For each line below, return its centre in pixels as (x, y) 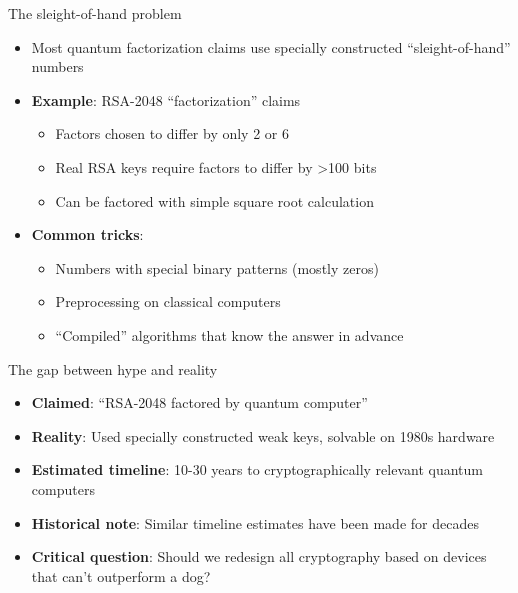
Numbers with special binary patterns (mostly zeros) (217, 267)
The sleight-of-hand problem (95, 13)
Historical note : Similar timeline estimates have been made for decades (255, 522)
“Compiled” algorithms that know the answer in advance (229, 334)
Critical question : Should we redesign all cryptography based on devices (259, 556)
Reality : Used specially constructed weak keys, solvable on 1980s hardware (263, 435)
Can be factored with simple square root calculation (214, 200)
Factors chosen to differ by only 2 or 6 (172, 133)
